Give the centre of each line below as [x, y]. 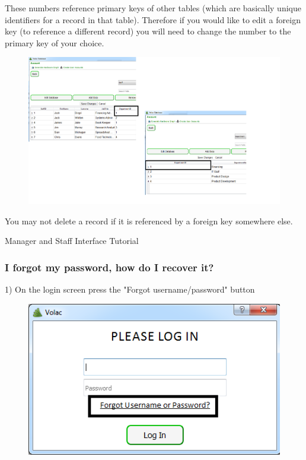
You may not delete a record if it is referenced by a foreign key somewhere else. [149, 221]
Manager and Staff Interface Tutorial [72, 241]
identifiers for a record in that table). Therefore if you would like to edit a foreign [153, 19]
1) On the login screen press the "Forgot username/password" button [130, 289]
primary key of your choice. [55, 42]
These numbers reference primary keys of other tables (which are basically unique [153, 8]
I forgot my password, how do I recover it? [109, 267]
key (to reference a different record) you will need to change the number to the [148, 31]
